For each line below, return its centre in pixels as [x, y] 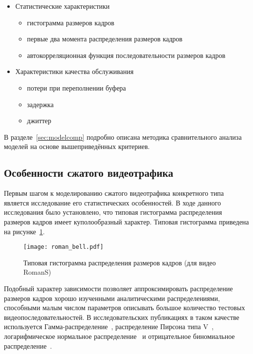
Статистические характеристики [63, 6]
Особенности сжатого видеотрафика [89, 173]
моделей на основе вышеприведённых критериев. [77, 146]
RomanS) [37, 272]
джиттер [39, 121]
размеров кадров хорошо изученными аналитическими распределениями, [112, 298]
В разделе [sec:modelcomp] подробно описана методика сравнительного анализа [123, 137]
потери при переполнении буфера [76, 87]
